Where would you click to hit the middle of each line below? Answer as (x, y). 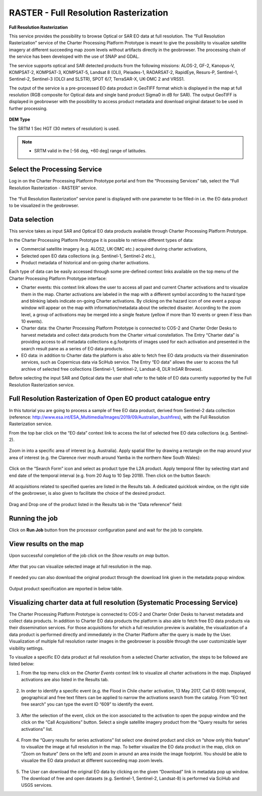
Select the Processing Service (55, 170)
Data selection (31, 220)
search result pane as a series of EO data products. (72, 348)
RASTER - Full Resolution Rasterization (89, 13)
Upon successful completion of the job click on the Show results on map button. (89, 555)
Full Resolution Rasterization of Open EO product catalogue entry (110, 399)
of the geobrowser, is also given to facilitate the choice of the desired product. (87, 493)
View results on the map (46, 544)
